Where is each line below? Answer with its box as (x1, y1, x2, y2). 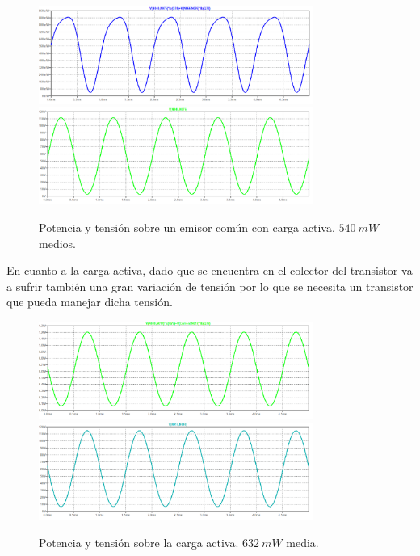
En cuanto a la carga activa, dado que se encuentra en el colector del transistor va (6, 262, 413, 279)
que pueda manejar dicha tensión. (6, 293, 173, 310)
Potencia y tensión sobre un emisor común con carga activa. (39, 218, 335, 235)
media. (286, 533, 319, 550)
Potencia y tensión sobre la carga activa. (39, 533, 239, 550)
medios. (39, 234, 76, 251)
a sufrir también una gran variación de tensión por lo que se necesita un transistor (6, 277, 414, 294)
